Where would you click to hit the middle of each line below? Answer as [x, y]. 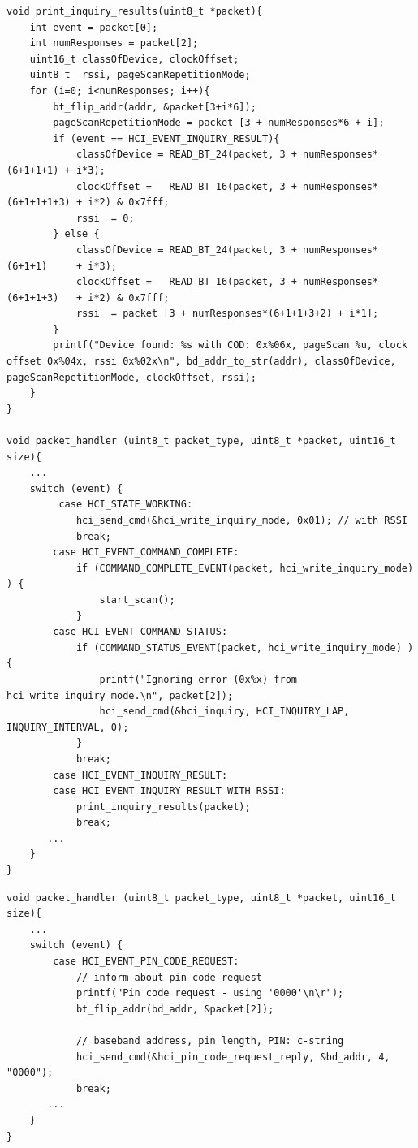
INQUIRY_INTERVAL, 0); [68, 727]
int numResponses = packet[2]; [114, 43]
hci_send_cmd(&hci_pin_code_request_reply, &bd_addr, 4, [233, 1057]
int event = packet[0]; [94, 27]
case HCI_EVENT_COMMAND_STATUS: [140, 632]
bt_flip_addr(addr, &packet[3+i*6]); [155, 107]
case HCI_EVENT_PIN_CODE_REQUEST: [146, 962]
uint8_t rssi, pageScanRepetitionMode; [140, 75]
